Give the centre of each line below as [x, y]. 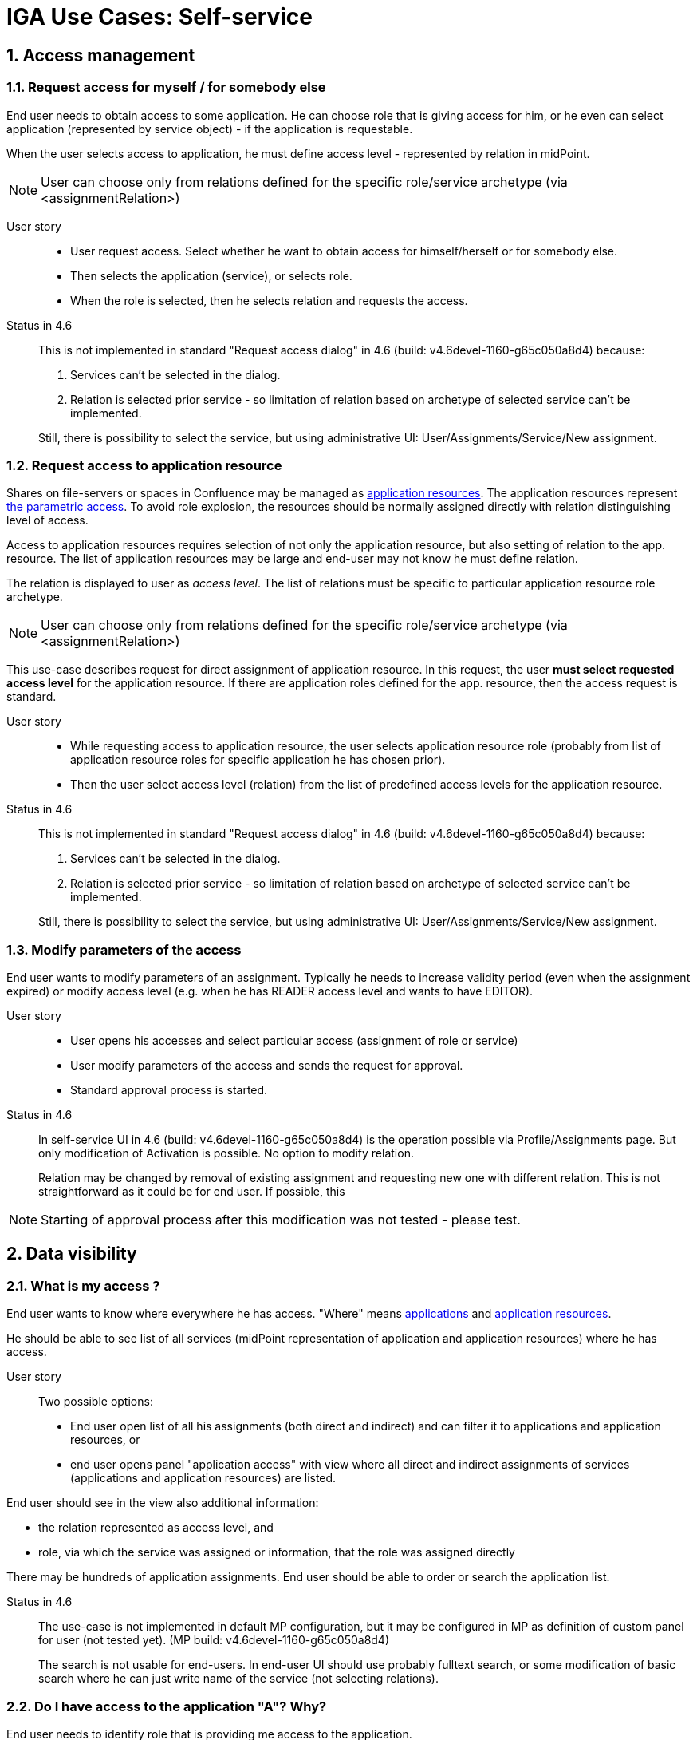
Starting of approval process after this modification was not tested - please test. [281, 1220]
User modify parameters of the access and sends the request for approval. [267, 1066]
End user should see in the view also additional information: [163, 1503]
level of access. [47, 520]
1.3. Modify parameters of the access [124, 949]
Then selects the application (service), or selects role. [211, 275]
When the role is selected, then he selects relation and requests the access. [269, 300]
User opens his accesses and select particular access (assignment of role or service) [294, 1041]
